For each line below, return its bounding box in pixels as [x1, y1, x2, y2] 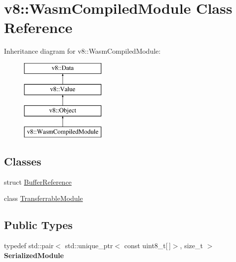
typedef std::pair [4, 240, 54, 251]
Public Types [4, 217, 73, 232]
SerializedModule [4, 250, 64, 260]
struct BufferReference [4, 176, 72, 187]
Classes [4, 154, 41, 169]
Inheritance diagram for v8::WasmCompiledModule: [4, 46, 161, 56]
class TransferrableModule [4, 193, 83, 203]
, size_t [180, 240, 203, 251]
